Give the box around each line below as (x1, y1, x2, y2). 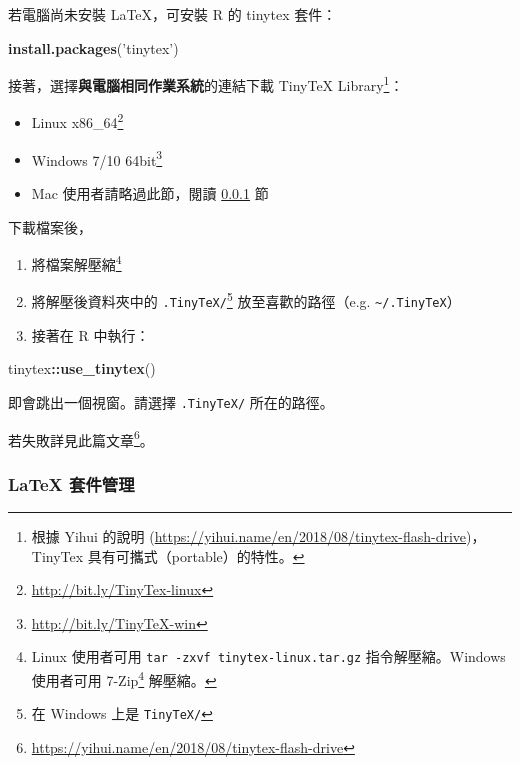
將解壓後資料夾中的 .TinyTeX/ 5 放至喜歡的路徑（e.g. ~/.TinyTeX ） (31, 288, 461, 312)
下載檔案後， (8, 216, 92, 237)
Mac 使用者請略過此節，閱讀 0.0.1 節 (31, 182, 269, 203)
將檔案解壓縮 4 (31, 251, 122, 274)
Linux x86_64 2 (31, 109, 124, 133)
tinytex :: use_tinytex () (8, 358, 156, 379)
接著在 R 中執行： (31, 324, 150, 345)
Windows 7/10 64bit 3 (31, 146, 163, 170)
